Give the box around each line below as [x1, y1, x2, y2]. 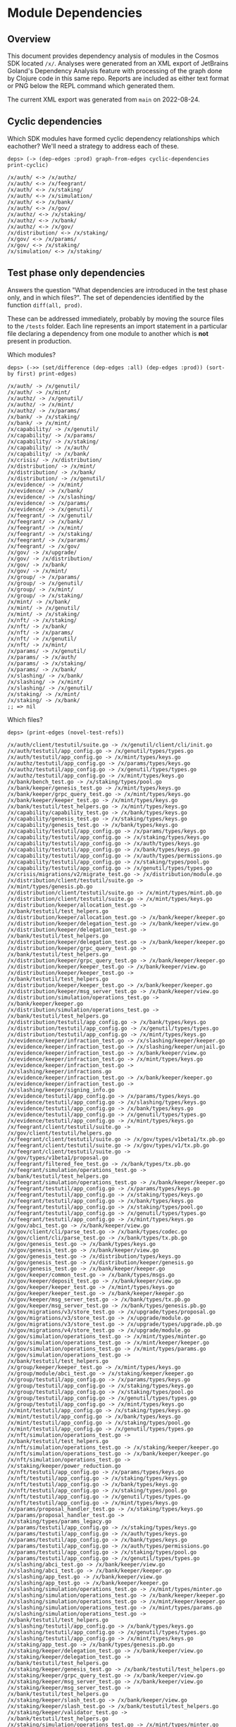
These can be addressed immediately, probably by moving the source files [7, 314, 224, 323]
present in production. [7, 337, 72, 345]
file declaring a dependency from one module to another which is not [7, 329, 209, 337]
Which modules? [7, 350, 56, 359]
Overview [7, 33, 51, 45]
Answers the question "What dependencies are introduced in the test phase [7, 285, 228, 294]
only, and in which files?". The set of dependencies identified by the [7, 293, 204, 301]
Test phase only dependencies [7, 267, 146, 279]
